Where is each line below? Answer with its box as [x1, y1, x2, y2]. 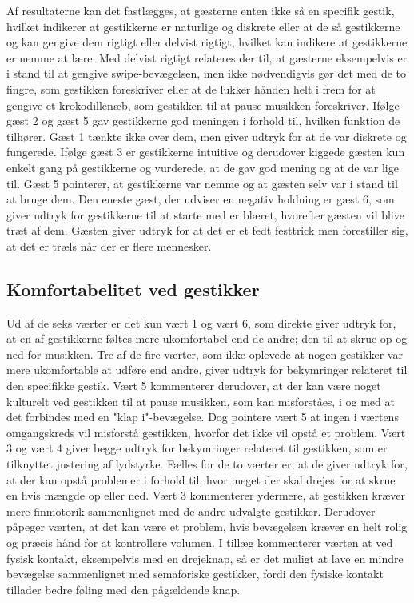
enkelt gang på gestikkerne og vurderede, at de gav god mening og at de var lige [6, 159, 399, 175]
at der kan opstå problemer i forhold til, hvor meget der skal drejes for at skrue [6, 471, 396, 488]
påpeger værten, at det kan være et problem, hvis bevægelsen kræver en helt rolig [6, 518, 408, 535]
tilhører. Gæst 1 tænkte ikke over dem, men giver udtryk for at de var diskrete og [6, 127, 407, 144]
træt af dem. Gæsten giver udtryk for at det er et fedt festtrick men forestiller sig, [6, 222, 408, 239]
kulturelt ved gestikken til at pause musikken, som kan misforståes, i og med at [6, 392, 395, 409]
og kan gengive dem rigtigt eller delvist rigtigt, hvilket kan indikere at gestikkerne [6, 34, 408, 50]
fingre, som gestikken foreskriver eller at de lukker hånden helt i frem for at [6, 80, 376, 97]
